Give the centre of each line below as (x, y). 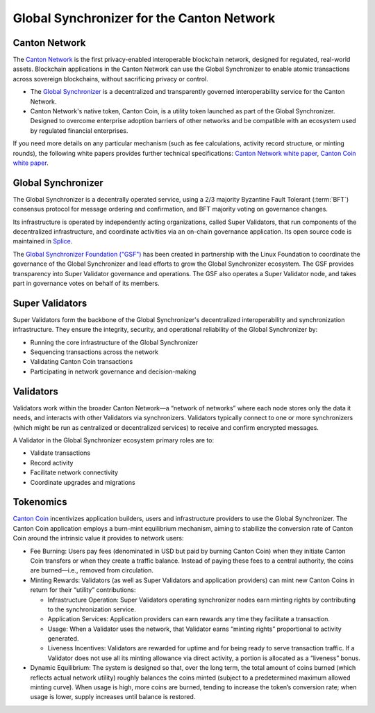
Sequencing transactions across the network (94, 352)
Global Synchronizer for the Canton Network (144, 18)
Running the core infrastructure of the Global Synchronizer (114, 342)
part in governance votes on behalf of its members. (86, 283)
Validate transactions (60, 453)
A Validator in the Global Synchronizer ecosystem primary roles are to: (114, 440)
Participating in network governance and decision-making (113, 371)
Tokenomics (40, 502)
